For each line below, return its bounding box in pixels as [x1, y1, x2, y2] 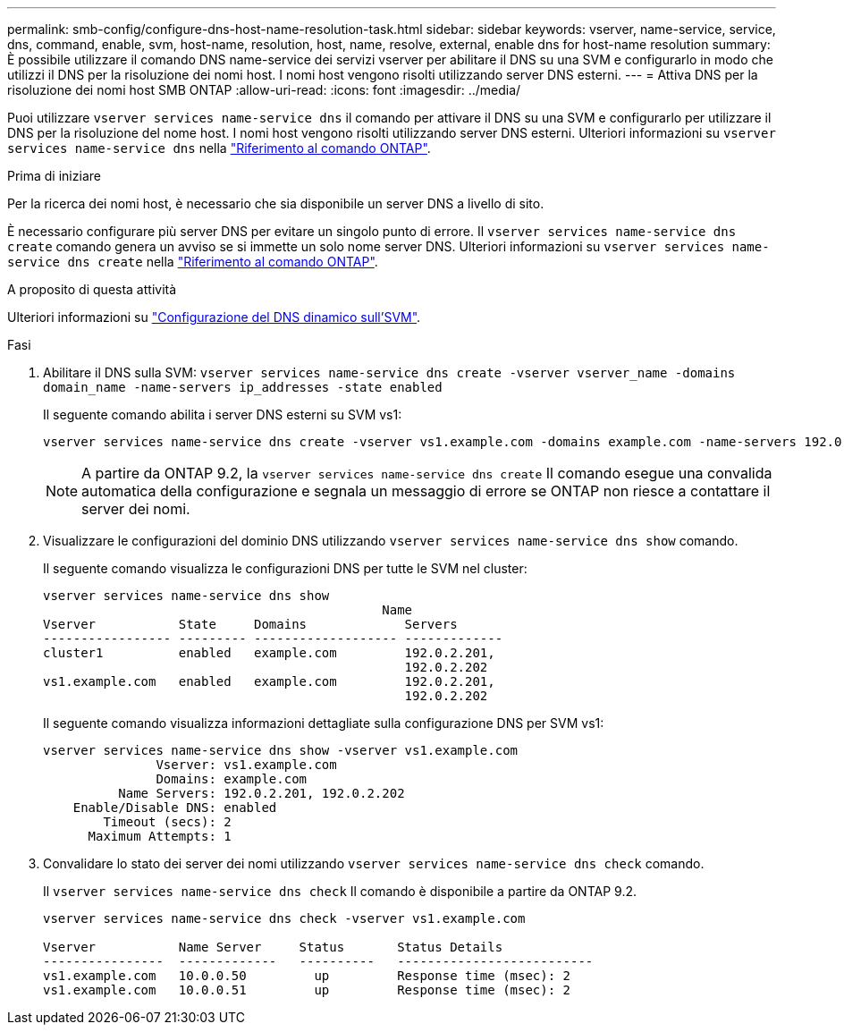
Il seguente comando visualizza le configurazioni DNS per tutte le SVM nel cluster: [43, 561, 527, 576]
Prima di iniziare [7, 168, 101, 183]
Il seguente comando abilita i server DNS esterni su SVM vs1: [43, 407, 402, 422]
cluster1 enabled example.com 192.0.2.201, [43, 646, 495, 660]
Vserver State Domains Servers [43, 617, 458, 631]
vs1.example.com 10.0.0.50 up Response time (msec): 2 [43, 969, 571, 983]
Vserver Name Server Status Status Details [43, 940, 503, 954]
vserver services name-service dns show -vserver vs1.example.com [43, 743, 519, 757]
